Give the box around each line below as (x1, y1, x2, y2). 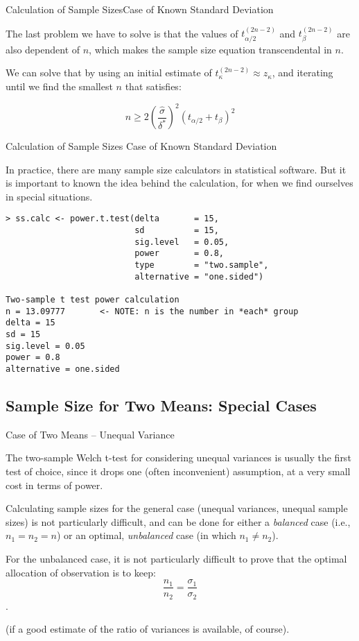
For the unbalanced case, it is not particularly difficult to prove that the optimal (6, 552, 347, 566)
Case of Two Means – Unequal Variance (6, 427, 175, 441)
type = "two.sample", (134, 260, 269, 271)
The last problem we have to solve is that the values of (6, 26, 238, 40)
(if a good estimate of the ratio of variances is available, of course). (6, 622, 290, 636)
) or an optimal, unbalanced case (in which (56, 528, 236, 542)
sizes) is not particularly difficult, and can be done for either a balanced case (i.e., (6, 514, 351, 529)
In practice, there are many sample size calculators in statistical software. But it (6, 162, 347, 176)
